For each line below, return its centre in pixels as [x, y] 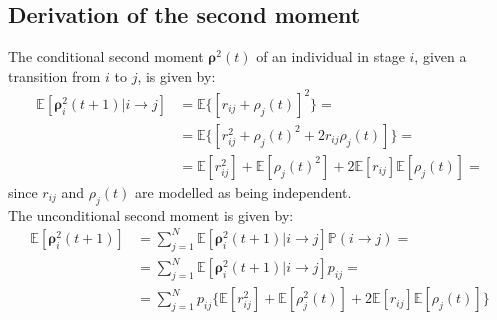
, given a [440, 56]
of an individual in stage [330, 56]
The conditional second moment [106, 56]
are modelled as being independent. [243, 191]
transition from [54, 75]
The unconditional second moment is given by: [151, 214]
